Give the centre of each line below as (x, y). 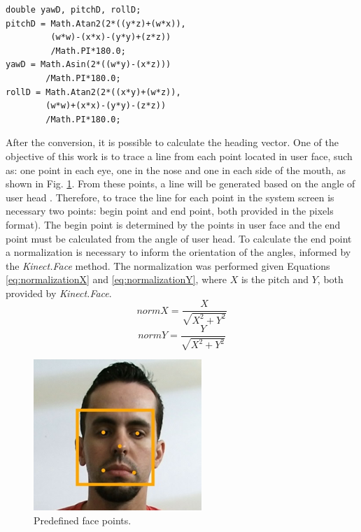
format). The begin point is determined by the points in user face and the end (173, 224)
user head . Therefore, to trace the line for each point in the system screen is (170, 197)
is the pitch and (275, 279)
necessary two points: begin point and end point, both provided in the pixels (170, 211)
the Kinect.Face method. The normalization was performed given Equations (168, 265)
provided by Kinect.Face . (59, 293)
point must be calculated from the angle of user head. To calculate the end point (179, 238)
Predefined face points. (83, 520)
